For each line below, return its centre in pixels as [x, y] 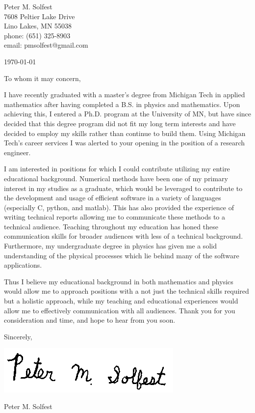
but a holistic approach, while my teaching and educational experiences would [121, 301]
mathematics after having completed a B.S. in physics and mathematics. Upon [122, 104]
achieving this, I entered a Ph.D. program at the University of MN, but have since [127, 114]
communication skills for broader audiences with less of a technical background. [124, 236]
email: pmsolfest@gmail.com [46, 45]
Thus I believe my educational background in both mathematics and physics [119, 281]
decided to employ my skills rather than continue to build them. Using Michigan [125, 133]
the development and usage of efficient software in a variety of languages [113, 198]
